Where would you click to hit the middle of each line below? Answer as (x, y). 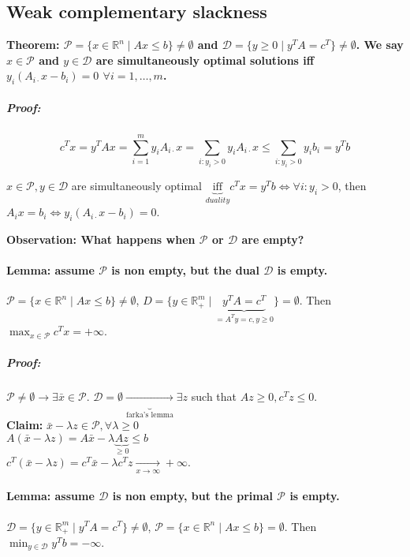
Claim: (25, 425)
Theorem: (33, 45)
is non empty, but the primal (192, 496)
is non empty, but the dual (185, 270)
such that (214, 396)
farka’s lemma (149, 415)
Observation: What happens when (101, 239)
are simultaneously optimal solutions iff (205, 60)
